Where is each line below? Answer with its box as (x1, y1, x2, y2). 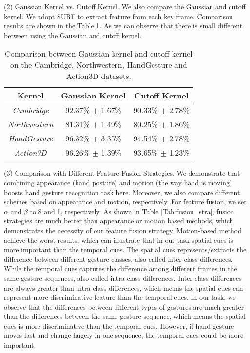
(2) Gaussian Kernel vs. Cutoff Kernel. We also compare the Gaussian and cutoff (4, 1, 246, 11)
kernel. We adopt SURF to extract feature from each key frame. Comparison (4, 11, 233, 21)
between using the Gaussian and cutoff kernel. (4, 30, 141, 40)
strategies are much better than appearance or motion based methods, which (4, 216, 233, 226)
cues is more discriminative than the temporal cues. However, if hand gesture (4, 320, 234, 331)
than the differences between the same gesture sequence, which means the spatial (4, 311, 246, 321)
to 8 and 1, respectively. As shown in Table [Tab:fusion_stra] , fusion (30, 206, 234, 216)
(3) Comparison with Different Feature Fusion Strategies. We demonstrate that (4, 168, 240, 178)
